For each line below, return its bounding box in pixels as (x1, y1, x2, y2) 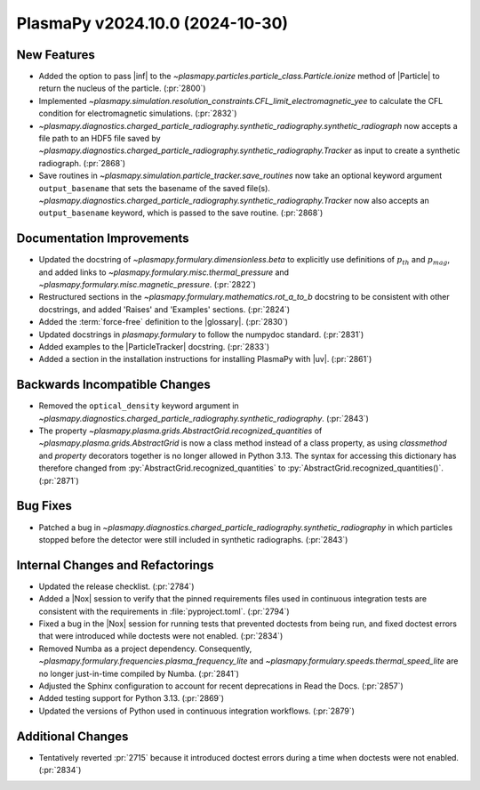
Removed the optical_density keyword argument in (38, 400, 239, 411)
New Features (16, 47, 95, 62)
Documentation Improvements (16, 231, 190, 246)
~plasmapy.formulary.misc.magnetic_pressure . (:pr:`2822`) (38, 279, 257, 290)
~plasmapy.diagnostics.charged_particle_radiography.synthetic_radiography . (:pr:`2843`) (38, 413, 369, 423)
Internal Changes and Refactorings (16, 557, 214, 573)
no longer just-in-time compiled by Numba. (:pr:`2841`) (38, 668, 240, 679)
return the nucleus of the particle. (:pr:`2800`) (38, 83, 206, 93)
